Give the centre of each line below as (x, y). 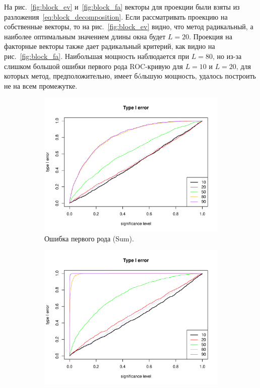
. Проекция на (211, 36)
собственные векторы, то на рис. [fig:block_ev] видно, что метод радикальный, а (129, 26)
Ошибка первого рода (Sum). (89, 238)
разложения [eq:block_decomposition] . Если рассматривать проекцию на (116, 16)
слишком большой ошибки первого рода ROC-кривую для (93, 66)
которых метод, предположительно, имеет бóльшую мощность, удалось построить (130, 76)
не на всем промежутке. (41, 85)
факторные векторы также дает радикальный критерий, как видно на (110, 46)
